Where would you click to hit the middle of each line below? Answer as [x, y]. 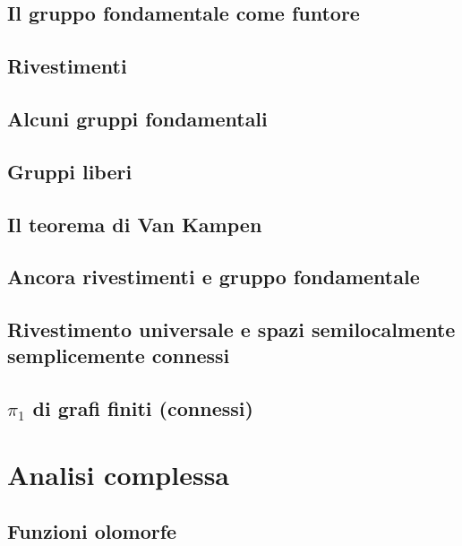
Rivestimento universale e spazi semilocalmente [231, 329]
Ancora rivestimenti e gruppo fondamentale [214, 277]
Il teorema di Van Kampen [135, 224]
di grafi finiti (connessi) [143, 408]
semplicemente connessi [119, 355]
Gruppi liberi [70, 171]
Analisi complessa [118, 474]
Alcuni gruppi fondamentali [137, 118]
